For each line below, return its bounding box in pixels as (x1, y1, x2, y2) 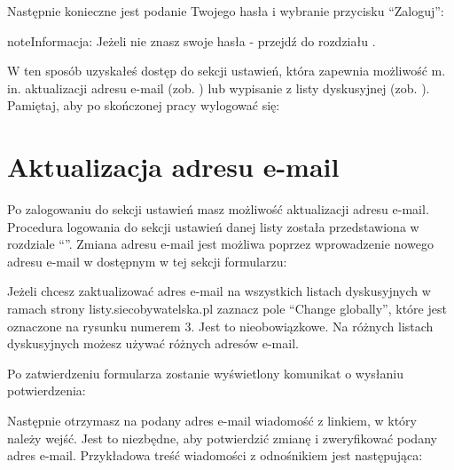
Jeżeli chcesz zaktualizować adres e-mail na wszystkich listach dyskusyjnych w (7, 282, 431, 300)
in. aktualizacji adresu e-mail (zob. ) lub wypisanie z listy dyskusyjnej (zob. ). (7, 78, 430, 97)
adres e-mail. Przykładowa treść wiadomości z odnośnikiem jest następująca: (7, 446, 423, 465)
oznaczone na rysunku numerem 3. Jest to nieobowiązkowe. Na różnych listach (7, 316, 434, 335)
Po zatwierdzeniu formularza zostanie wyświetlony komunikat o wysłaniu (7, 363, 404, 382)
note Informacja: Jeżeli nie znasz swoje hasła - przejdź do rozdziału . (7, 31, 376, 50)
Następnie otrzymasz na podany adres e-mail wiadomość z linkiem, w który (7, 411, 417, 430)
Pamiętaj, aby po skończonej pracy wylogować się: (7, 96, 280, 115)
